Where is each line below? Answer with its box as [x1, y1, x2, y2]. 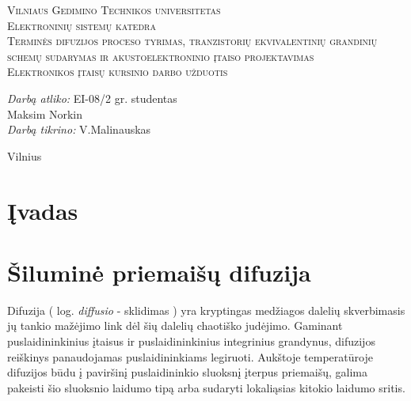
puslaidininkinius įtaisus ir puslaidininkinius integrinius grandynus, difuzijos [7, 333, 375, 350]
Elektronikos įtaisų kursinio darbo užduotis [7, 63, 228, 80]
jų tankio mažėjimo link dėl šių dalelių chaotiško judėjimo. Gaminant [7, 317, 343, 334]
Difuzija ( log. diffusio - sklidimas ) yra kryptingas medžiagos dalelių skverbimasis [7, 301, 405, 318]
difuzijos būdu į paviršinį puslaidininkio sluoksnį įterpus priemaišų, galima [7, 364, 367, 380]
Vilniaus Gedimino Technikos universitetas [7, 2, 221, 17]
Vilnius [7, 147, 42, 164]
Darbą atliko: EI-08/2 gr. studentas [7, 89, 177, 106]
